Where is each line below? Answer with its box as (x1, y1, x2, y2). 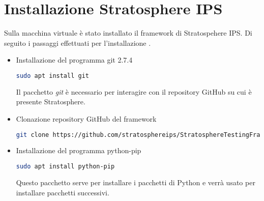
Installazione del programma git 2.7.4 (16, 54, 133, 65)
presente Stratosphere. (16, 96, 85, 107)
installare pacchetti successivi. (16, 187, 109, 197)
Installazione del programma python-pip (16, 145, 141, 156)
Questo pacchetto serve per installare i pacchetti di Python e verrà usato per (16, 177, 255, 187)
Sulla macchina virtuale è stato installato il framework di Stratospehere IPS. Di (4, 27, 252, 38)
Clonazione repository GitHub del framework (16, 113, 157, 124)
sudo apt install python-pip (16, 163, 115, 170)
